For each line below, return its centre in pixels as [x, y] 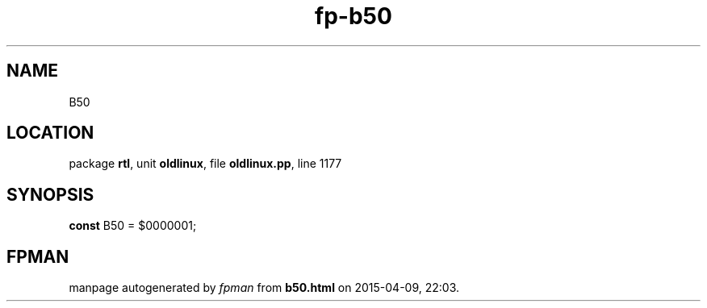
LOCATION [50, 133]
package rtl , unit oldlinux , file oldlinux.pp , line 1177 [205, 164]
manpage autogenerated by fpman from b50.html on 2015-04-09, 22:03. [264, 288]
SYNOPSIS [50, 194]
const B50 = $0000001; [133, 226]
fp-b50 [353, 16]
